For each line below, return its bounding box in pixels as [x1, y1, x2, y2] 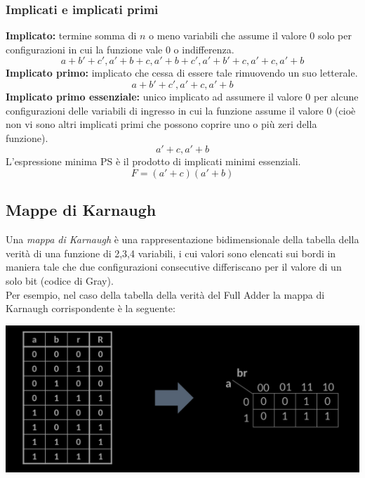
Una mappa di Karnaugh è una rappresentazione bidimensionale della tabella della [6, 232, 359, 247]
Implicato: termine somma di [6, 28, 137, 43]
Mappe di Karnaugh [6, 199, 157, 221]
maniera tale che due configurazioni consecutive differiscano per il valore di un [6, 259, 342, 274]
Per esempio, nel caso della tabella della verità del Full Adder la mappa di [6, 287, 325, 302]
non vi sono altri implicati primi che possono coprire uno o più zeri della [6, 117, 317, 131]
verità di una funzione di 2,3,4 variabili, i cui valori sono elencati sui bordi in [6, 245, 336, 260]
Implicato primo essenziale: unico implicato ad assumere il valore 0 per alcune [6, 89, 359, 103]
